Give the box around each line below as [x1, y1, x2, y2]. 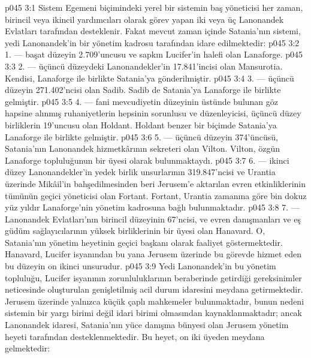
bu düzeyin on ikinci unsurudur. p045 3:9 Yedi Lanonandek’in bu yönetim [5, 260, 276, 272]
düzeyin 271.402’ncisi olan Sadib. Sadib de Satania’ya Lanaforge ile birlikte [5, 83, 281, 96]
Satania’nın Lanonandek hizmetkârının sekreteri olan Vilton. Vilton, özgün [5, 142, 280, 155]
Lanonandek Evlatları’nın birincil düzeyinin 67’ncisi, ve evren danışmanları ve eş [5, 212, 301, 225]
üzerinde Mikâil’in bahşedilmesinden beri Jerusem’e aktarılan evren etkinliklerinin [5, 177, 306, 189]
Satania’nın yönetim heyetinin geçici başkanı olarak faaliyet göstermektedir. [5, 236, 283, 248]
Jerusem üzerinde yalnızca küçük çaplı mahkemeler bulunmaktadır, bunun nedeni [5, 294, 304, 307]
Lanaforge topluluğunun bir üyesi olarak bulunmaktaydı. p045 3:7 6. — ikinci [5, 154, 289, 166]
